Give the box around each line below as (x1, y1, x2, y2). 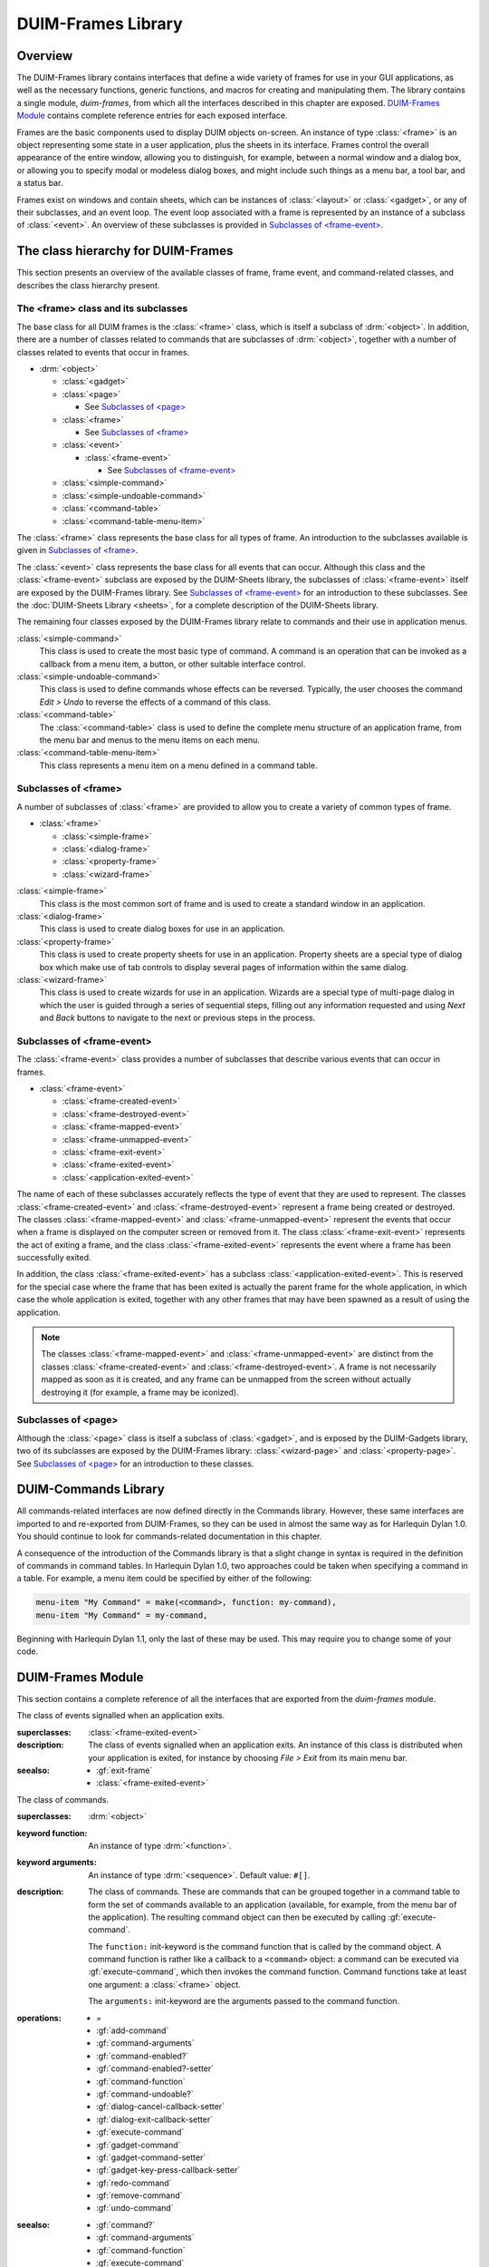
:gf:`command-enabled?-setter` (96, 2063, 215, 2074)
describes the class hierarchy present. (16, 279, 160, 290)
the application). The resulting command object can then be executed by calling (88, 1912, 387, 1922)
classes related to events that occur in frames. (16, 346, 190, 357)
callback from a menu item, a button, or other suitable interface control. (39, 658, 306, 669)
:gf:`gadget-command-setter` (96, 2152, 206, 2163)
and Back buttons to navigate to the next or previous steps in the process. (39, 1012, 316, 1024)
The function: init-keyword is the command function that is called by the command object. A (88, 1941, 442, 1951)
